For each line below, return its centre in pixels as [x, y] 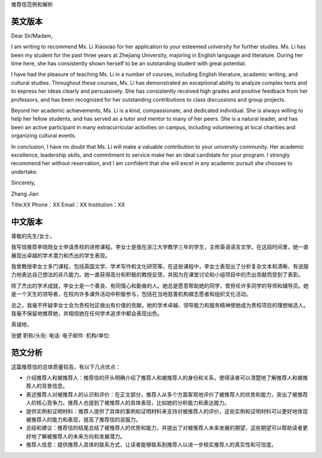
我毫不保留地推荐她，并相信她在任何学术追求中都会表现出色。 [87, 313]
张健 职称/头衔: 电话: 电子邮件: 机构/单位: [61, 335]
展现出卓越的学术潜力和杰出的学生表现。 [61, 255]
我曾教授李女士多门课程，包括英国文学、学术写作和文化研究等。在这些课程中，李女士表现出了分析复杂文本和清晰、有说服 [160, 267]
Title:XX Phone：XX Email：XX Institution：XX [68, 204]
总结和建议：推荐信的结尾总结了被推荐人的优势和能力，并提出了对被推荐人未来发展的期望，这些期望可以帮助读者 [164, 428]
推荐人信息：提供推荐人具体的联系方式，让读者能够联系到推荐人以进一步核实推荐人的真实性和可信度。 [151, 445]
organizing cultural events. [44, 136]
